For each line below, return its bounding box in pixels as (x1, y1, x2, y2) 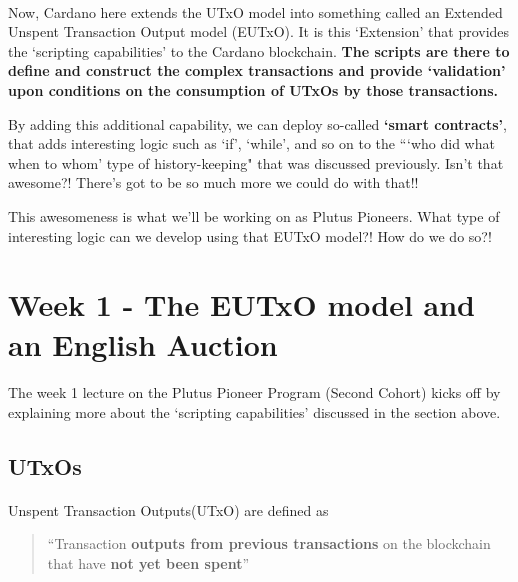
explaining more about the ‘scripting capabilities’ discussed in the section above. (8, 401, 501, 422)
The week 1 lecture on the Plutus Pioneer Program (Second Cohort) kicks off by (8, 382, 501, 403)
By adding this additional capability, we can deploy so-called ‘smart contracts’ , (8, 113, 507, 134)
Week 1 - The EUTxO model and (8, 284, 476, 325)
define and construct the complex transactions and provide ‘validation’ (8, 60, 506, 81)
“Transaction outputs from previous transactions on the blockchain (47, 533, 491, 554)
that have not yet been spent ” (47, 553, 250, 574)
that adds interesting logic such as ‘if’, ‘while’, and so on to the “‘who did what (8, 133, 495, 154)
